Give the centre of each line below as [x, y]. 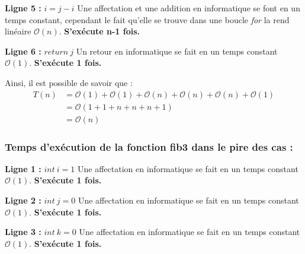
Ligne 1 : [23, 168]
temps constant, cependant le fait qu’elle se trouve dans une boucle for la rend [147, 19]
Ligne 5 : [23, 8]
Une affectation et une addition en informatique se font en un [189, 8]
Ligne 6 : [23, 51]
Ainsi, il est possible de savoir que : [69, 82]
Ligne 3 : [23, 232]
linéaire [18, 31]
